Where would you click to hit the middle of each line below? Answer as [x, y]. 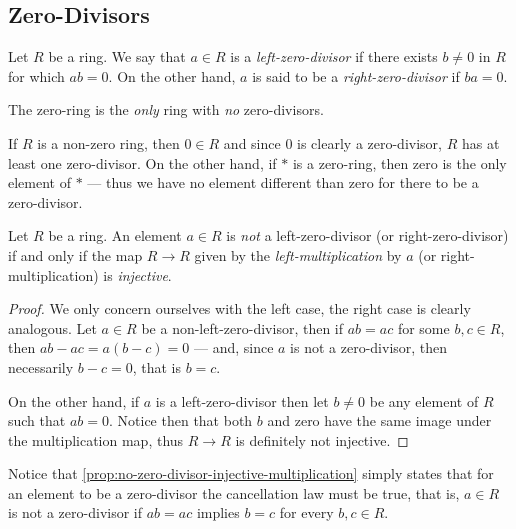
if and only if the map [75, 254]
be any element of [424, 400]
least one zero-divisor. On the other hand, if [142, 162]
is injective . [137, 274]
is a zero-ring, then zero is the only [399, 162]
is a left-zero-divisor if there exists [334, 56]
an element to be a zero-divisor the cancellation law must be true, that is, [234, 492]
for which [36, 75]
